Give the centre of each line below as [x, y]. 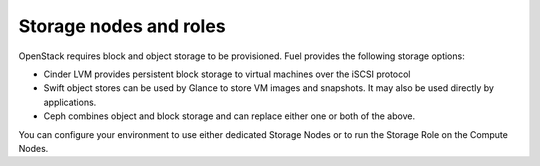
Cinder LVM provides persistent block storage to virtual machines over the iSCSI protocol [227, 74]
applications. [70, 102]
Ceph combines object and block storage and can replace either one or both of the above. [229, 116]
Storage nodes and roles [122, 26]
